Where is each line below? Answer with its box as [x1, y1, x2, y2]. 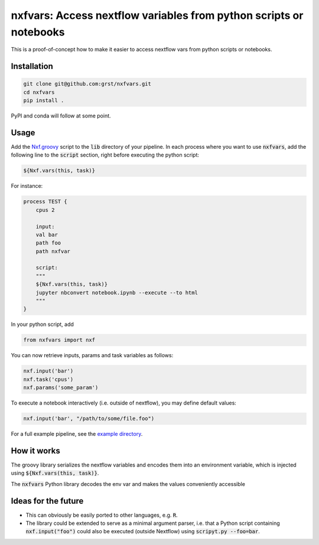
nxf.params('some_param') [23, 384, 99, 391]
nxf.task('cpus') [23, 376, 74, 383]
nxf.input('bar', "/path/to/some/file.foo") [23, 415, 155, 422]
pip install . [23, 97, 64, 104]
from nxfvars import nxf [23, 337, 96, 344]
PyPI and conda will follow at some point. [11, 112, 112, 119]
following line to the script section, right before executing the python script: [11, 151, 200, 159]
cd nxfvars [23, 89, 55, 96]
